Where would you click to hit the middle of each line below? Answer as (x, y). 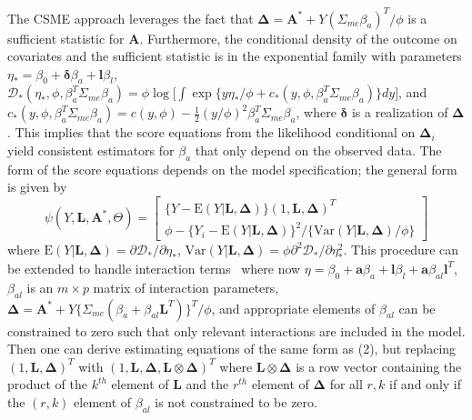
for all (346, 384)
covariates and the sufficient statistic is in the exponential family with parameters (235, 56)
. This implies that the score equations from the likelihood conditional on (211, 132)
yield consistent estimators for (91, 150)
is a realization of (400, 112)
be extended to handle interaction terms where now (154, 268)
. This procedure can (401, 250)
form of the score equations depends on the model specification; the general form (232, 169)
